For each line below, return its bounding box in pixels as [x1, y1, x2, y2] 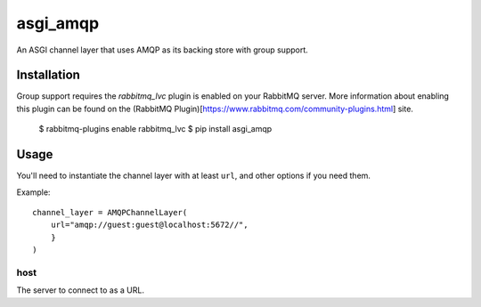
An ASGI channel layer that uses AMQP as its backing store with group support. [16, 44, 309, 55]
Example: [16, 187, 51, 198]
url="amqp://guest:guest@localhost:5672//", [50, 220, 249, 230]
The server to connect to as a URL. [16, 285, 144, 295]
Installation [16, 68, 80, 83]
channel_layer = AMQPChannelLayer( [32, 207, 188, 217]
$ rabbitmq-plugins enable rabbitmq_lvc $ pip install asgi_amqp [38, 124, 273, 134]
